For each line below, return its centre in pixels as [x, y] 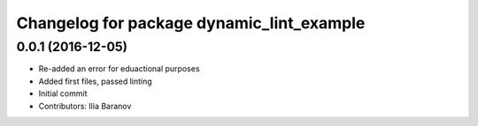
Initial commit [63, 93]
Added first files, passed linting [95, 81]
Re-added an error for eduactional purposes [119, 69]
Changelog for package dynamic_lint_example [191, 23]
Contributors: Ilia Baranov [85, 106]
